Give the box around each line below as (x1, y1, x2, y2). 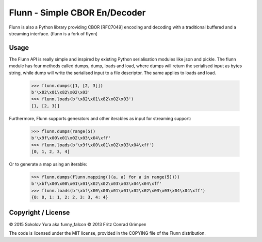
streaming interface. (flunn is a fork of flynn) (9, 30, 98, 36)
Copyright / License (9, 209, 70, 217)
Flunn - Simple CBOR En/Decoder (9, 7, 146, 18)
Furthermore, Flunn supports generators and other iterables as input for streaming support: (9, 115, 191, 121)
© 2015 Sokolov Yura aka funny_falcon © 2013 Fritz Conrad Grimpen (9, 221, 147, 227)
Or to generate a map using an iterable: (9, 161, 87, 167)
